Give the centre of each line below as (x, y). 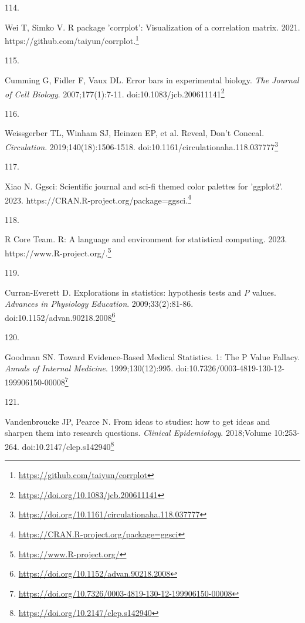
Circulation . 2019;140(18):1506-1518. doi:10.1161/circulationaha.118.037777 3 (142, 146)
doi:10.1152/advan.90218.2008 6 (60, 316)
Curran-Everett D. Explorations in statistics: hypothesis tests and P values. (140, 292)
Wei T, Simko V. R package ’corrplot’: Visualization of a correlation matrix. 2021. (152, 27)
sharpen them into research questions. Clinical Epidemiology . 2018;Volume (138, 433)
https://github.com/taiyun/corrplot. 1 (72, 40)
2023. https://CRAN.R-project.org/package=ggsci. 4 (98, 199)
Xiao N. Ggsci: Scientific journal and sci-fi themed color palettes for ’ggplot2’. (144, 186)
